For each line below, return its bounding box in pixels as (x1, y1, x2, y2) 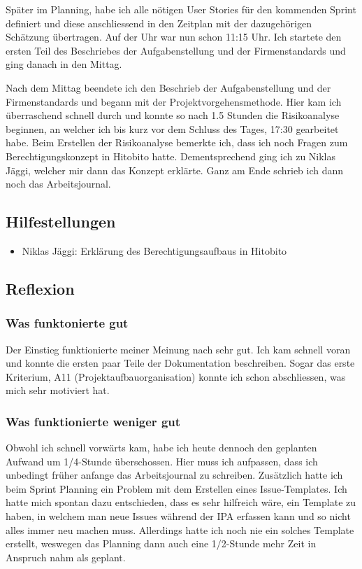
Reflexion (6, 277, 75, 299)
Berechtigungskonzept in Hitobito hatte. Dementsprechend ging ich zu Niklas (6, 148, 336, 163)
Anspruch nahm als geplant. (6, 549, 126, 564)
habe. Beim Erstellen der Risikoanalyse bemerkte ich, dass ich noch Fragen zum (6, 135, 348, 150)
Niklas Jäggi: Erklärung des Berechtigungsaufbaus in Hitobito (22, 243, 287, 258)
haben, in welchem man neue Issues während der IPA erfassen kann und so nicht (6, 509, 351, 524)
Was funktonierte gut (6, 314, 129, 332)
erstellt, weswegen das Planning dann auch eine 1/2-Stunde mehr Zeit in (6, 536, 317, 551)
